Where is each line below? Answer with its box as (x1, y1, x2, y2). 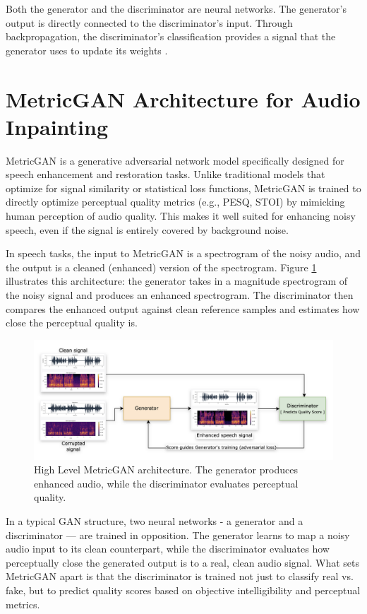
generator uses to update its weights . (6, 42, 168, 57)
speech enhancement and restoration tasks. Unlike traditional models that (6, 167, 325, 182)
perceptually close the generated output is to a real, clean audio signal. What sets (6, 555, 359, 569)
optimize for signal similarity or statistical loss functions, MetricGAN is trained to (6, 180, 361, 195)
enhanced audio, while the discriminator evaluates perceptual (34, 476, 299, 490)
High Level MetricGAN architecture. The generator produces (34, 462, 298, 477)
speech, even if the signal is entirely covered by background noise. (6, 222, 289, 237)
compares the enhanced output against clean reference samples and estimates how (6, 301, 360, 316)
